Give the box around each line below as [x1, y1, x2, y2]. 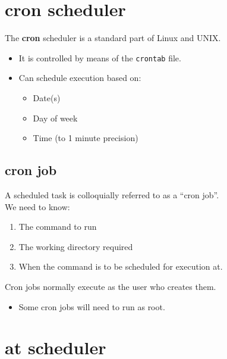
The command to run [18, 220, 97, 233]
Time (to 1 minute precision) [33, 132, 138, 144]
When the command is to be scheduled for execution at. [18, 260, 223, 273]
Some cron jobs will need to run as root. [18, 300, 165, 313]
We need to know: [5, 200, 70, 213]
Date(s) [33, 91, 61, 104]
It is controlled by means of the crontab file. [18, 51, 181, 64]
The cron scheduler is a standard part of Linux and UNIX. [5, 32, 221, 44]
